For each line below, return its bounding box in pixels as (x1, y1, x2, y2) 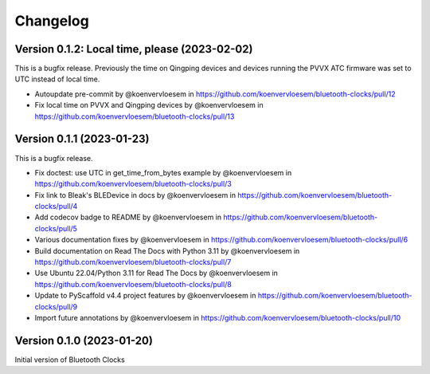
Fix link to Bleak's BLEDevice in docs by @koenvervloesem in (34, 190, 236, 199)
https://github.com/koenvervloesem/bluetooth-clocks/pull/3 (34, 179, 233, 189)
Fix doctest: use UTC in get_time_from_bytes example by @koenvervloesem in (34, 167, 292, 177)
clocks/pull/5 (34, 223, 77, 233)
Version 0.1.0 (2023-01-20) (14, 333, 153, 347)
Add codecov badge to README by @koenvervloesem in (34, 212, 222, 222)
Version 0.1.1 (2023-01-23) (14, 132, 150, 146)
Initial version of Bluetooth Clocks (14, 355, 125, 364)
